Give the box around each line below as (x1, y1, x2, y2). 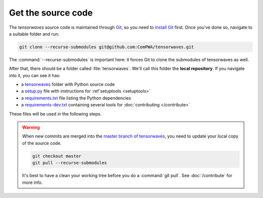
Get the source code (9, 7, 93, 18)
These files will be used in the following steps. (9, 111, 102, 117)
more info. (22, 179, 43, 185)
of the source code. (22, 140, 62, 146)
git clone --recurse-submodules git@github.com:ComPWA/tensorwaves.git (19, 44, 194, 50)
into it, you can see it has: (9, 72, 60, 78)
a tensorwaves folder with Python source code (21, 81, 115, 87)
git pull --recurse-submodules (32, 160, 107, 166)
